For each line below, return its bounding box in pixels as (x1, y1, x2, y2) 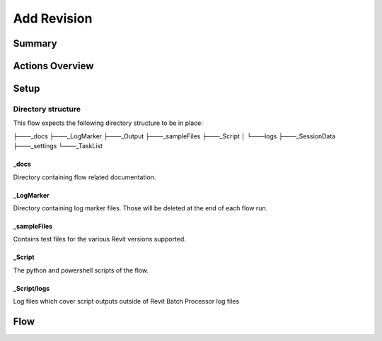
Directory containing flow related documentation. (13, 173, 156, 181)
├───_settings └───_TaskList (13, 142, 103, 150)
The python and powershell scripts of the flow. (13, 265, 149, 275)
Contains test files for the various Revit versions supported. (13, 235, 187, 244)
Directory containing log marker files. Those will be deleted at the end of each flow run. (13, 203, 268, 212)
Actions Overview (13, 60, 94, 72)
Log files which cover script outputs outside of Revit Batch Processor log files (13, 297, 240, 306)
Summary (13, 37, 57, 49)
